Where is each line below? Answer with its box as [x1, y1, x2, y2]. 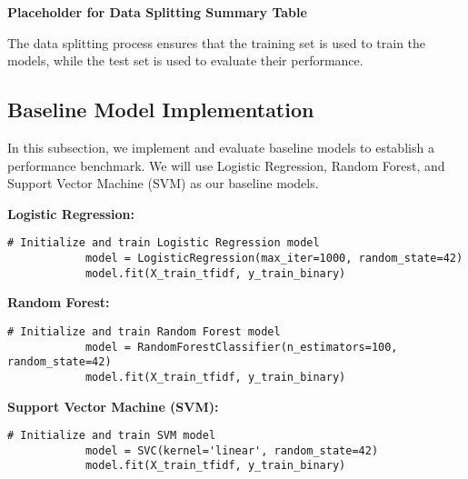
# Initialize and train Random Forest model [7, 324, 281, 338]
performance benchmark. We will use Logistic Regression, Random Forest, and [7, 155, 445, 175]
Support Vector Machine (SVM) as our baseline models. [7, 174, 319, 193]
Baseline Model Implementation [7, 95, 314, 124]
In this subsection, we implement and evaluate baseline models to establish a [7, 137, 434, 156]
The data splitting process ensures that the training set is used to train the [7, 33, 426, 52]
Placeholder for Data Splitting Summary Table [7, 3, 307, 21]
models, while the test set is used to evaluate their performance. [7, 51, 363, 70]
